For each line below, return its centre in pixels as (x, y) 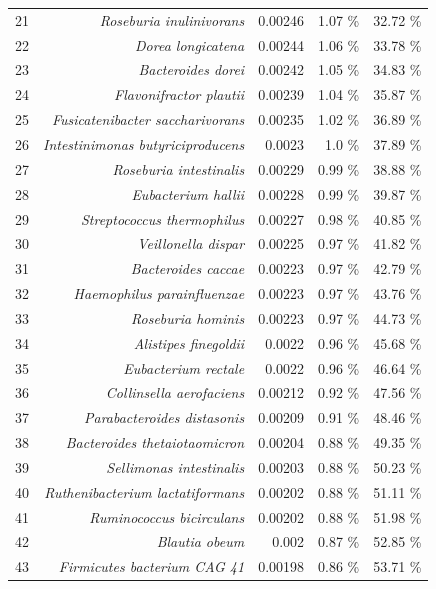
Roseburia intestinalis (178, 168)
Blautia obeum (200, 541)
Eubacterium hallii (188, 193)
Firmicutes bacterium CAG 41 (151, 566)
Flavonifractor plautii (179, 94)
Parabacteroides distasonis (164, 417)
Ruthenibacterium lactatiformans (144, 491)
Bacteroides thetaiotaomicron (155, 442)
